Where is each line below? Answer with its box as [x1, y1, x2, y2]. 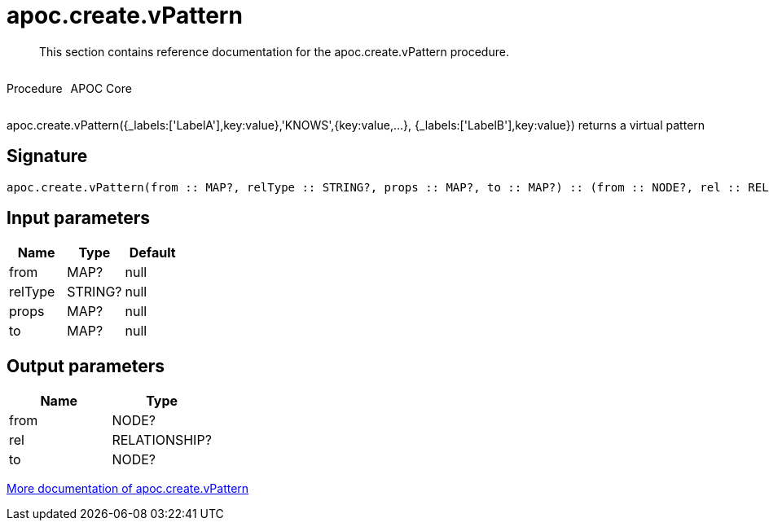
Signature [7, 146, 88, 167]
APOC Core [70, 81, 132, 95]
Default [129, 244, 176, 261]
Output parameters [7, 355, 165, 376]
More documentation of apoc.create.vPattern [7, 481, 249, 496]
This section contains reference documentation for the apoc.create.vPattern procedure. [39, 44, 509, 59]
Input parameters [7, 208, 151, 229]
